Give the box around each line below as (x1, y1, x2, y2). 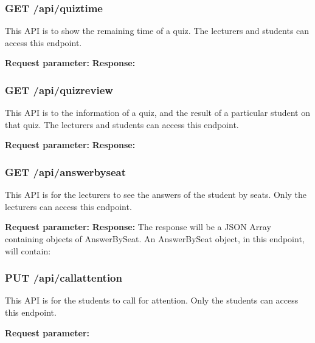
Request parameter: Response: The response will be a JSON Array (5, 220, 271, 233)
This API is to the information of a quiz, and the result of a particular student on (5, 106, 310, 119)
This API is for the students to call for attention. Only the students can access (5, 294, 299, 307)
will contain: (5, 244, 51, 257)
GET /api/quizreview (5, 82, 113, 97)
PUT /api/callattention (5, 270, 122, 285)
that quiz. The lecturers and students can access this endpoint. (5, 118, 239, 131)
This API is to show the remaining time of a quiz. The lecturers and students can (5, 24, 310, 37)
